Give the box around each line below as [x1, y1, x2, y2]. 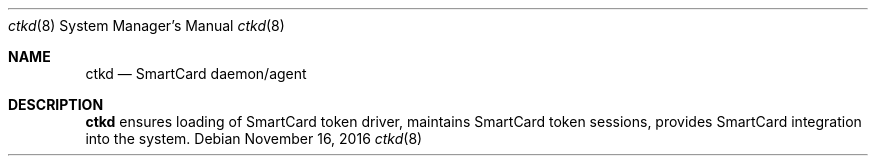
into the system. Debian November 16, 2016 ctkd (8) [85, 130, 423, 147]
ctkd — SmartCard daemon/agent [85, 65, 307, 82]
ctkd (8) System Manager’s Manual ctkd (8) [8, 17, 285, 34]
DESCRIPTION [8, 96, 104, 113]
